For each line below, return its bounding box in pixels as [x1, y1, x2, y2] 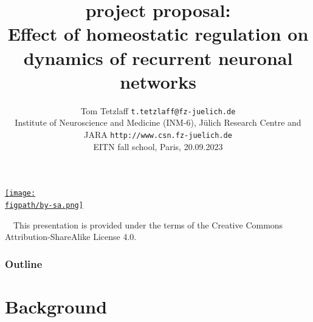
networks [120, 69, 196, 94]
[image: [5, 189, 36, 198]
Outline [5, 256, 43, 271]
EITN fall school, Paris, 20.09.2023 [93, 140, 223, 152]
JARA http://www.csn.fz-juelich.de [84, 128, 232, 140]
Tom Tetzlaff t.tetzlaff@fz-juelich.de [80, 104, 236, 117]
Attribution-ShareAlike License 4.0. [5, 230, 137, 243]
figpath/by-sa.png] [5, 200, 83, 210]
